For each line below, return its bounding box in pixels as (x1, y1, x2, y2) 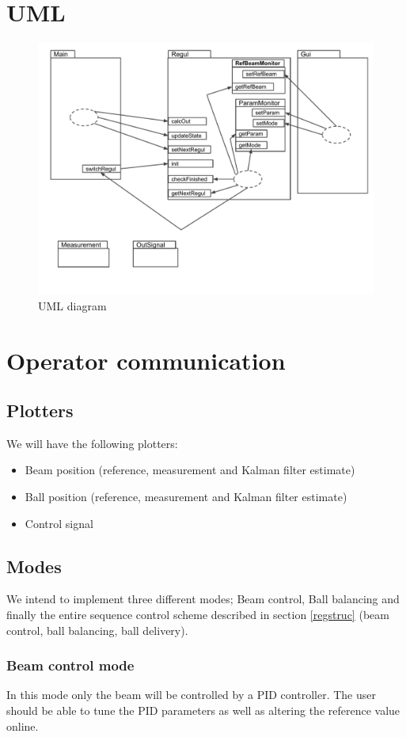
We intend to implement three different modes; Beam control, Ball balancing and (6, 591, 400, 607)
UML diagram (38, 297, 107, 313)
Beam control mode (6, 655, 135, 675)
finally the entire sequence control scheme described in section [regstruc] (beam (6, 606, 389, 623)
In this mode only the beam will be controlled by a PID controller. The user (6, 686, 376, 703)
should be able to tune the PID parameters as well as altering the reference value (6, 702, 400, 719)
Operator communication (6, 344, 286, 376)
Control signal (25, 515, 93, 531)
